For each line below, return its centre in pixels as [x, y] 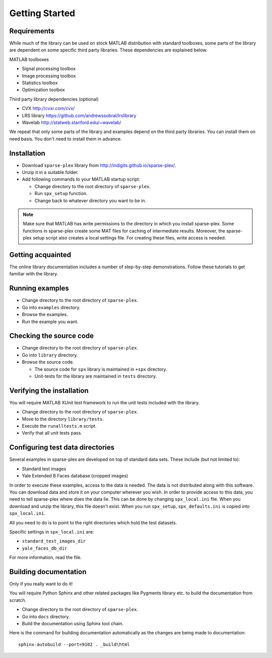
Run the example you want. [50, 321]
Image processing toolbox [49, 76]
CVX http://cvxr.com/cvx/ [48, 108]
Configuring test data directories [62, 447]
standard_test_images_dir [54, 541]
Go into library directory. [50, 355]
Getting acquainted [40, 255]
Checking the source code [52, 336]
